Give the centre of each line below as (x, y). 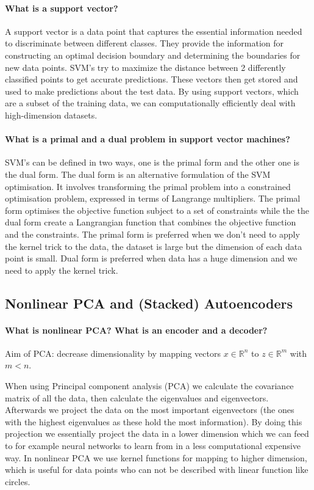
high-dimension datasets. (51, 115)
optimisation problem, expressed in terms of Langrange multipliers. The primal (153, 198)
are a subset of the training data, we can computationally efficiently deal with (150, 103)
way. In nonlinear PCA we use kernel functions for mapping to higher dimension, (156, 457)
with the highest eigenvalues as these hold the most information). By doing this (154, 421)
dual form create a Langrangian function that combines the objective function (151, 222)
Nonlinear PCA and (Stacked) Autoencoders (149, 303)
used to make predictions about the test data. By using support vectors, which (152, 91)
